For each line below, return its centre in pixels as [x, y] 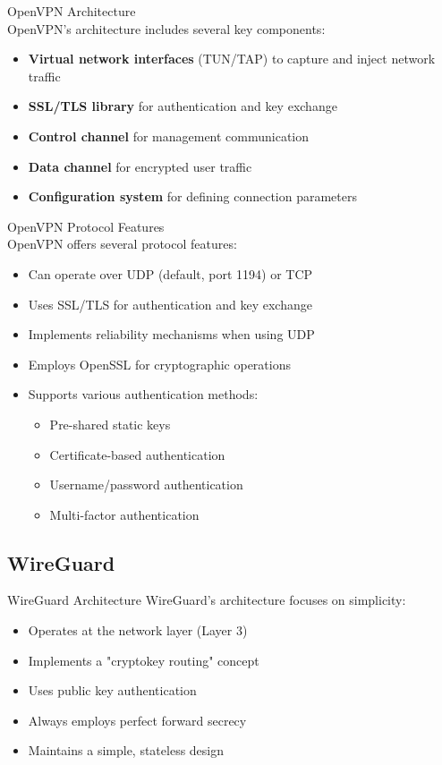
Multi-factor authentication [124, 514]
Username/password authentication [146, 484]
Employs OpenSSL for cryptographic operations [159, 364]
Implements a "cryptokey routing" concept [144, 660]
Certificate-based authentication [137, 454]
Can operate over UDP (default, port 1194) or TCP [170, 273]
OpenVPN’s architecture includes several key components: [166, 28]
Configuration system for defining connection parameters [192, 196]
